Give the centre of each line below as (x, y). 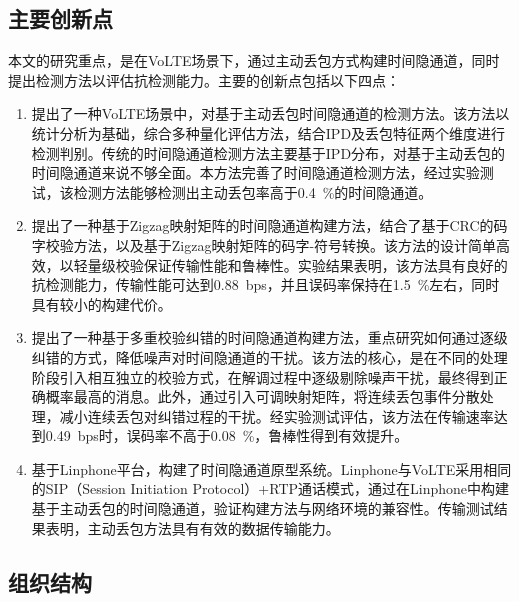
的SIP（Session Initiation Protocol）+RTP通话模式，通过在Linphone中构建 (270, 488)
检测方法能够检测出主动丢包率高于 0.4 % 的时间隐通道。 (253, 191)
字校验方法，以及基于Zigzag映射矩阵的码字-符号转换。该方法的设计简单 (264, 244)
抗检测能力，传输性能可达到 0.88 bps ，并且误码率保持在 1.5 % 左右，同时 (265, 284)
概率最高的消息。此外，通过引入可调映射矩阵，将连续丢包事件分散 (262, 396)
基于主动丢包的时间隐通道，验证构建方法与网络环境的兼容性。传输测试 (262, 508)
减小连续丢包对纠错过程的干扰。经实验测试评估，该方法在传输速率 (276, 415)
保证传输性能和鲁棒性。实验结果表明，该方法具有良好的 (325, 264)
